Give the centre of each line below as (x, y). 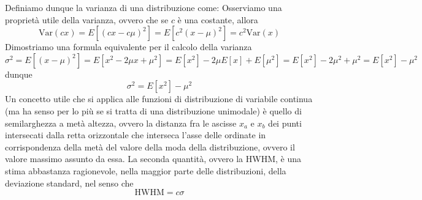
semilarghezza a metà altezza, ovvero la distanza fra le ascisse (121, 123)
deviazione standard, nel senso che (69, 183)
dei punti (285, 123)
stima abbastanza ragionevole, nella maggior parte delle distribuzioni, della (146, 170)
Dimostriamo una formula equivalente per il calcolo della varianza (129, 47)
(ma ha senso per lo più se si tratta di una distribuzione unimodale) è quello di (153, 110)
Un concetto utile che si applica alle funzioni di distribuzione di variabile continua (159, 99)
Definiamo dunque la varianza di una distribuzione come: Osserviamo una (144, 7)
